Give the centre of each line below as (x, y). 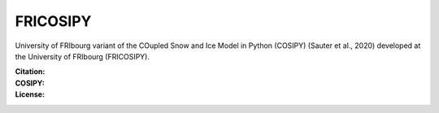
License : (30, 94)
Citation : (30, 72)
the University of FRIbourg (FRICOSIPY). (83, 56)
